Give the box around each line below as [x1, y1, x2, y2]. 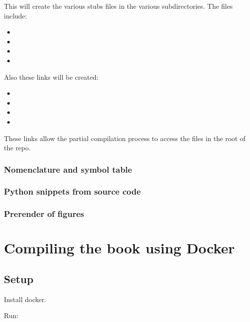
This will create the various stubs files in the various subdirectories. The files [4, 1, 233, 11]
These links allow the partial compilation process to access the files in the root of [4, 133, 246, 143]
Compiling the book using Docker [4, 238, 235, 258]
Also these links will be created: [4, 72, 99, 82]
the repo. [4, 143, 31, 153]
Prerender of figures [4, 208, 84, 220]
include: [4, 10, 27, 20]
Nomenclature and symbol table [4, 163, 132, 175]
